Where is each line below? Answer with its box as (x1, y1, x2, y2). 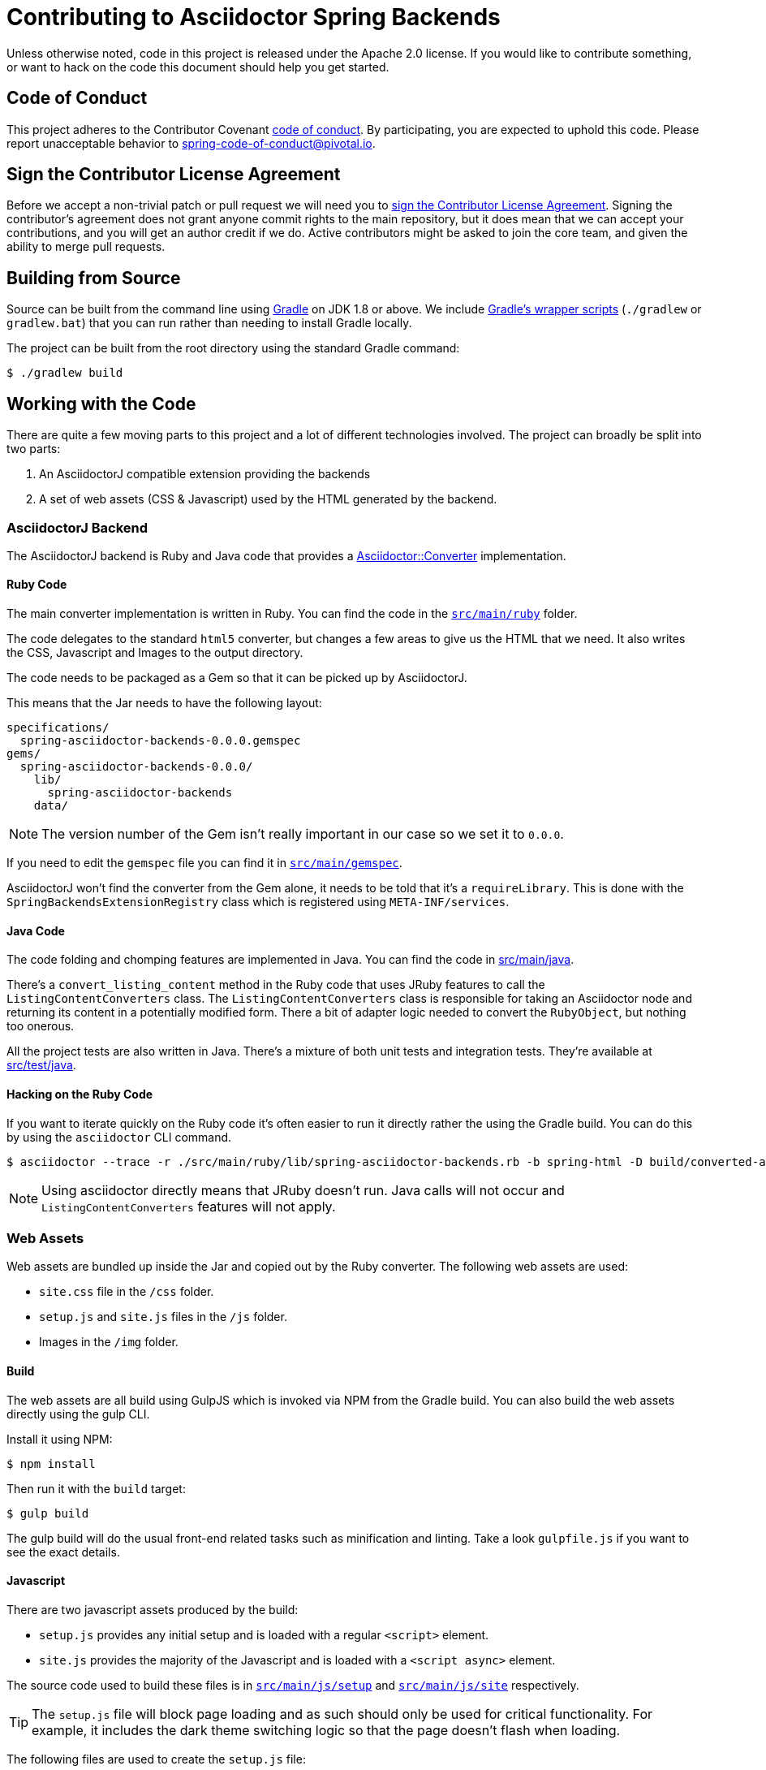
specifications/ (6, 721, 110, 735)
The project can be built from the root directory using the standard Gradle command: (6, 341, 460, 356)
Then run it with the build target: (6, 1481, 186, 1496)
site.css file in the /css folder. (39, 1284, 214, 1299)
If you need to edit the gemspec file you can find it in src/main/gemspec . (6, 856, 402, 870)
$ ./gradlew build (6, 366, 123, 380)
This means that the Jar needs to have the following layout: (6, 696, 322, 710)
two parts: (6, 442, 61, 456)
